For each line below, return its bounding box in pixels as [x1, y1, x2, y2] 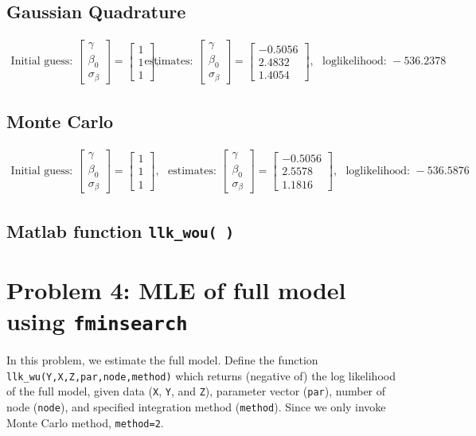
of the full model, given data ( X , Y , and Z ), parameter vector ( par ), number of [6, 383, 386, 399]
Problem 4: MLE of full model [6, 273, 346, 306]
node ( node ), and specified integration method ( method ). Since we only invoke [6, 398, 386, 415]
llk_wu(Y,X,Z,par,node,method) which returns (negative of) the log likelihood [6, 367, 396, 383]
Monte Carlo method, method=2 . [6, 414, 164, 430]
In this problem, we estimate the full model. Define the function [6, 351, 318, 368]
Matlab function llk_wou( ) [6, 218, 234, 243]
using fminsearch [6, 304, 188, 337]
